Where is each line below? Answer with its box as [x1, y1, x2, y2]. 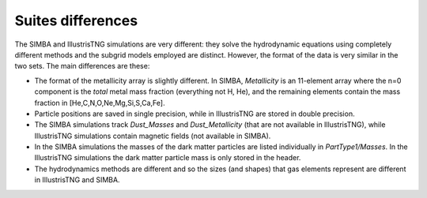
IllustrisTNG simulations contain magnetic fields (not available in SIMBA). [34, 131, 271, 140]
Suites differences [14, 12, 138, 29]
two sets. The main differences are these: [14, 62, 150, 71]
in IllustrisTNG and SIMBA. [34, 175, 120, 185]
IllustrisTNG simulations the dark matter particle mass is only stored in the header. [34, 153, 301, 163]
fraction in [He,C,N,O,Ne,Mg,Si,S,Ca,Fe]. [34, 98, 165, 107]
